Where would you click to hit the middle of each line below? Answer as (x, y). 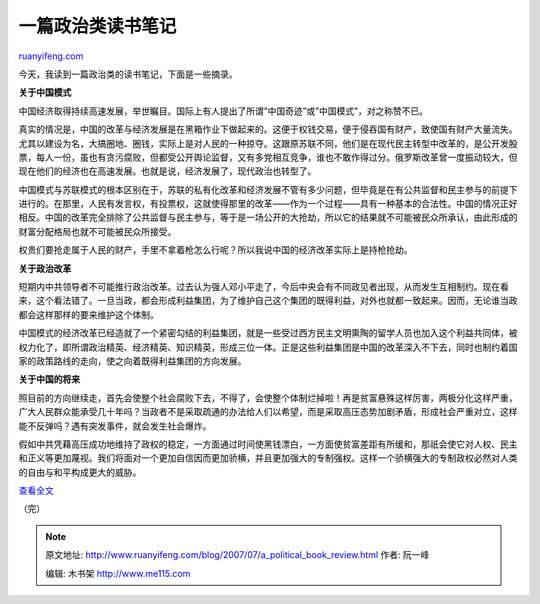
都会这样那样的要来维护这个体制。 (88, 314)
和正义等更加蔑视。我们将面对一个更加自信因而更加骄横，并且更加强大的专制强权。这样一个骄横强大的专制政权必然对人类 (268, 458)
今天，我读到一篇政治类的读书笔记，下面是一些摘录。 (128, 74)
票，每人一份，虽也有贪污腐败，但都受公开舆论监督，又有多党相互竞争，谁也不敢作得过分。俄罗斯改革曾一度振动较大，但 (268, 157)
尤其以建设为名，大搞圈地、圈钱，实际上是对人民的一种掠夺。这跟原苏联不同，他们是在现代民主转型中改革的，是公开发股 (268, 143)
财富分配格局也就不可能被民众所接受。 (97, 231)
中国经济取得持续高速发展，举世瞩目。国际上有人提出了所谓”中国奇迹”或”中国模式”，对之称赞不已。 (223, 111)
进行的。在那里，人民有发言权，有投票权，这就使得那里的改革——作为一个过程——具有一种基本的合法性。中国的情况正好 (268, 204)
